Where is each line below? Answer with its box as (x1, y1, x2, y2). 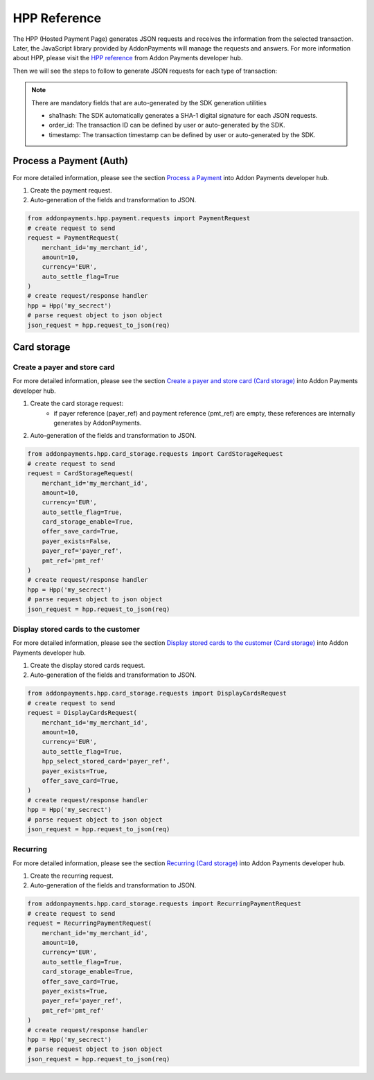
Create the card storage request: (30, 399, 124, 408)
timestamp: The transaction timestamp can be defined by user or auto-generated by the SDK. (48, 130, 316, 139)
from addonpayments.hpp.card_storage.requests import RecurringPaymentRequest (27, 900, 301, 908)
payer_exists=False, (42, 537, 112, 545)
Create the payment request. (30, 186, 112, 194)
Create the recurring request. (30, 871, 114, 880)
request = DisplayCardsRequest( (27, 709, 138, 717)
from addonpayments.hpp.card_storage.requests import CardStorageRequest (27, 450, 283, 458)
